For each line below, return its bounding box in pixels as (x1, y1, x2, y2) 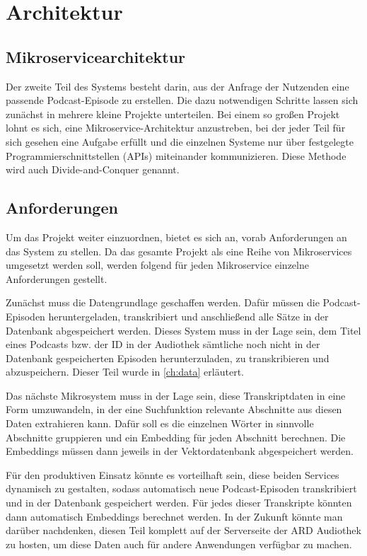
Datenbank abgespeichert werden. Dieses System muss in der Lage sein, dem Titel (6, 323, 361, 337)
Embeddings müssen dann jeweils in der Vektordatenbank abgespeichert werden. (6, 444, 354, 458)
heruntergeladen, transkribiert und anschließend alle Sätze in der (48, 308, 329, 323)
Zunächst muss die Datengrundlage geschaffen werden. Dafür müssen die (6, 295, 320, 310)
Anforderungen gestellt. (6, 271, 107, 286)
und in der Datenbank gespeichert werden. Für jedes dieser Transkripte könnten (6, 495, 352, 510)
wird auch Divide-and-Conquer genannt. (6, 162, 180, 177)
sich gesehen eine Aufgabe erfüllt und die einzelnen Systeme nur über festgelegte (6, 134, 354, 149)
